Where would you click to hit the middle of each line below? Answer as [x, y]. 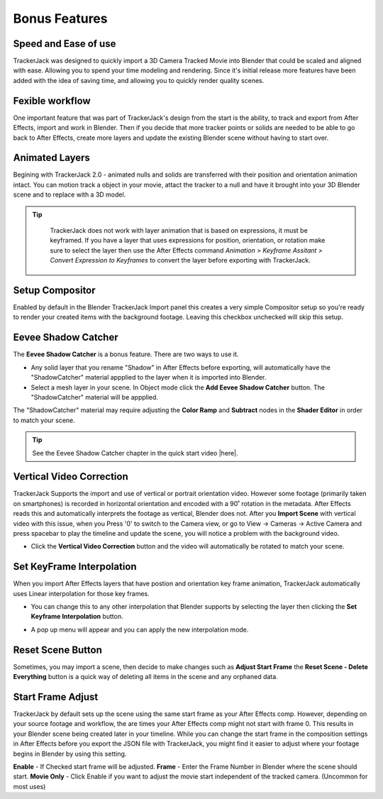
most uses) [29, 786]
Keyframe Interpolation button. [77, 617]
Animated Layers [51, 158]
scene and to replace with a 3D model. [70, 194]
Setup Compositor [54, 290]
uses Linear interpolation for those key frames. [81, 593]
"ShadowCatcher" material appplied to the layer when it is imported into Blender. [149, 378]
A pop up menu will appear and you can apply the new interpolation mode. [140, 629]
